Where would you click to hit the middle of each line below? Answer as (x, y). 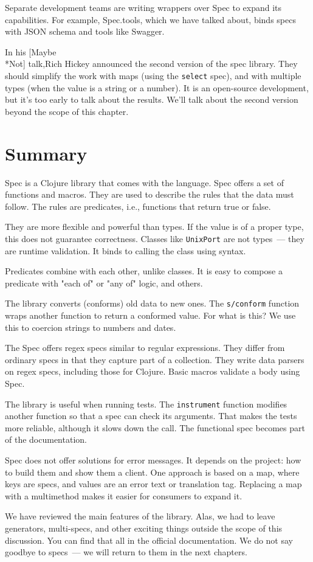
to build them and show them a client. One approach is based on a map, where (152, 472)
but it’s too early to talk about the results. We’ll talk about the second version (152, 99)
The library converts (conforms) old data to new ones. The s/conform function (152, 303)
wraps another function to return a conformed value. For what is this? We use (150, 315)
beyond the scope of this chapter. (67, 111)
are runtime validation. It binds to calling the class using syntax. (126, 250)
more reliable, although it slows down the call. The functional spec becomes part (155, 427)
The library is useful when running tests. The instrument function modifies (146, 404)
